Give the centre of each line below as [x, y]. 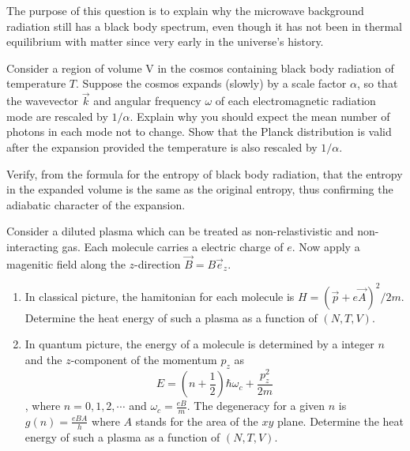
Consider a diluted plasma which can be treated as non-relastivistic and [180, 231]
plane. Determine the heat [340, 421]
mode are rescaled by [57, 116]
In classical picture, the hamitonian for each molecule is [160, 296]
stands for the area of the [197, 421]
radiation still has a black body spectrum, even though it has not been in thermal [204, 26]
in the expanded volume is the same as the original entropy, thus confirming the [200, 189]
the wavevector [43, 101]
